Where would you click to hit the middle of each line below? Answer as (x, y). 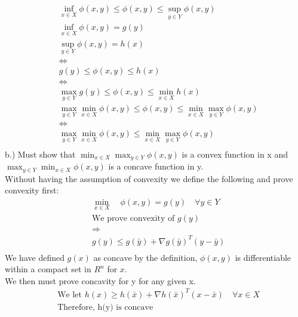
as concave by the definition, (145, 257)
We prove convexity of (133, 219)
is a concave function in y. (156, 166)
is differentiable (263, 257)
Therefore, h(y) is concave (105, 307)
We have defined (35, 257)
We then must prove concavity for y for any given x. (100, 280)
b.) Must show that (40, 154)
